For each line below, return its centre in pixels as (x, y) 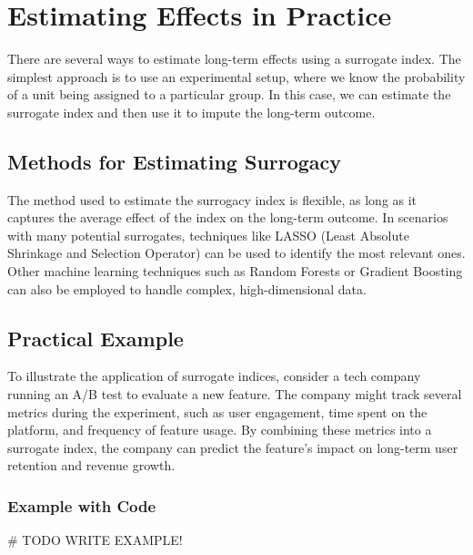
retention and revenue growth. (91, 465)
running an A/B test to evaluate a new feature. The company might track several (235, 394)
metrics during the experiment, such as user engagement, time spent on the (217, 411)
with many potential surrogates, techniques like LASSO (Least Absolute (208, 235)
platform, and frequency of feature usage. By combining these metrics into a (220, 430)
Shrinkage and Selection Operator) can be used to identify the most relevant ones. (236, 253)
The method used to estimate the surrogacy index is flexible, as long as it (212, 199)
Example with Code (82, 505)
